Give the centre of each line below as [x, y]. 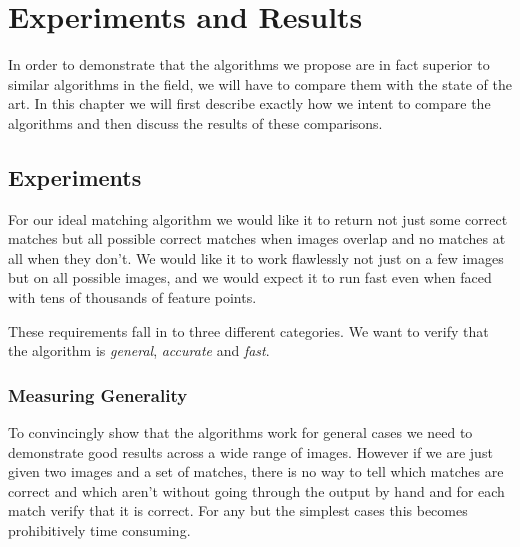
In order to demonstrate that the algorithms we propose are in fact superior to [249, 64]
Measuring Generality [98, 394]
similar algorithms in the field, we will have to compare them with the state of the [260, 83]
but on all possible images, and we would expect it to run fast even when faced [250, 277]
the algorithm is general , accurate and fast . [139, 350]
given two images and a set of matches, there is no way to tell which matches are [256, 471]
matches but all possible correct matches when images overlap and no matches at [257, 238]
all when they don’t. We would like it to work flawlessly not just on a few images [256, 257]
